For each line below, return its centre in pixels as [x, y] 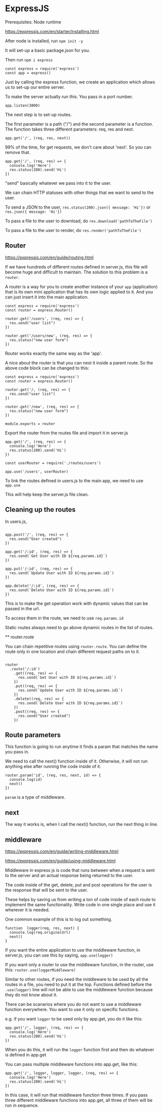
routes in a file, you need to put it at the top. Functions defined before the [78, 984]
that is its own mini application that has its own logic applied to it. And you [79, 292]
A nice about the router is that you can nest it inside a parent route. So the [79, 363]
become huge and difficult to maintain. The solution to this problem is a [76, 272]
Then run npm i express [29, 59]
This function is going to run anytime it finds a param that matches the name [81, 747]
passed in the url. [22, 608]
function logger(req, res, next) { [42, 928]
